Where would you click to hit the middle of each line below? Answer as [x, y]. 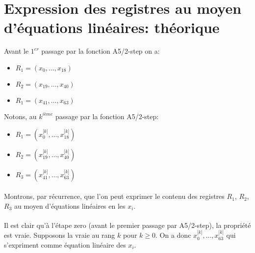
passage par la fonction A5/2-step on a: [101, 51]
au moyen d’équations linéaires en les [70, 206]
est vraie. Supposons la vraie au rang [60, 235]
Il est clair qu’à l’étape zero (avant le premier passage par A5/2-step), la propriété [127, 225]
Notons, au [20, 116]
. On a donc [173, 235]
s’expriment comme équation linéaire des [65, 244]
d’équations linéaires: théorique [112, 27]
